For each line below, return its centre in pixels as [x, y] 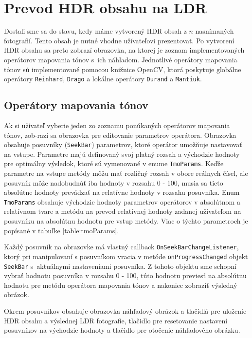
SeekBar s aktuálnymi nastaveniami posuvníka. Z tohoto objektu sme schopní [120, 266]
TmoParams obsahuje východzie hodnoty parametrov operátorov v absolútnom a [122, 201]
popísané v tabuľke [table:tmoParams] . [62, 230]
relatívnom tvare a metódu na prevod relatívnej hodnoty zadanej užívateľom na [123, 211]
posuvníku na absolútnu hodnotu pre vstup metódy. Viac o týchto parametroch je [126, 221]
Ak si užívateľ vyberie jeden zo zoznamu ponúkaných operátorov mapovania [117, 125]
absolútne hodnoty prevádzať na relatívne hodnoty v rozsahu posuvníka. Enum [122, 192]
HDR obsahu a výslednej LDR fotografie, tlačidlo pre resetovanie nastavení [116, 320]
